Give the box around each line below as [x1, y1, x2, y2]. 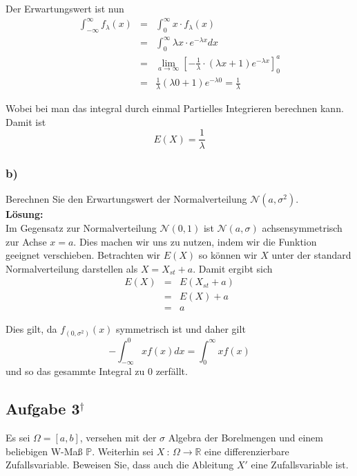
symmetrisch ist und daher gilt [116, 322, 246, 336]
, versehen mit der [79, 430, 157, 445]
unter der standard [271, 248, 351, 262]
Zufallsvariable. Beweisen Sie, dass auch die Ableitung [6, 457, 234, 472]
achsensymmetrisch [262, 221, 342, 235]
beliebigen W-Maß [6, 443, 83, 458]
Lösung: [6, 207, 44, 221]
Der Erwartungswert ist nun [6, 1, 124, 15]
